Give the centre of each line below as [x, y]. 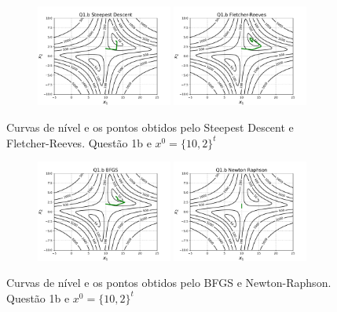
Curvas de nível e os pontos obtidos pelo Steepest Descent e [150, 127]
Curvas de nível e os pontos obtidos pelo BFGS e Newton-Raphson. [169, 283]
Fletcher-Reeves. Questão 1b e [79, 142]
